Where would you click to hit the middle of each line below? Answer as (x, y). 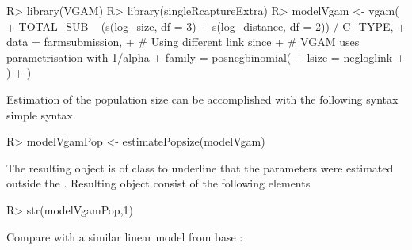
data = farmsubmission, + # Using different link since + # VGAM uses (183, 42)
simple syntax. (41, 114)
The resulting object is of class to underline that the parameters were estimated (200, 167)
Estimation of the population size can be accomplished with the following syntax (202, 98)
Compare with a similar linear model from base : (125, 236)
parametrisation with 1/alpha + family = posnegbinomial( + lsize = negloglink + (206, 57)
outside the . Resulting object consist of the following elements (158, 183)
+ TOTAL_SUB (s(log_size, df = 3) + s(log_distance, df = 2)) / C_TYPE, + (206, 26)
